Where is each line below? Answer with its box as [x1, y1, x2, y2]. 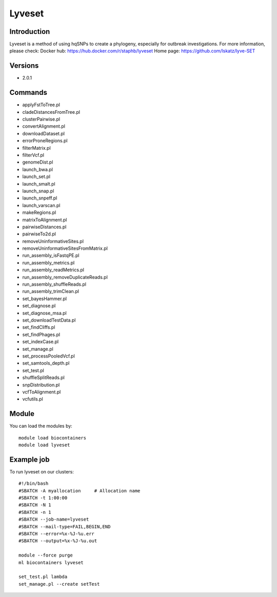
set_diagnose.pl [22, 303, 56, 309]
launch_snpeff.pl [22, 195, 57, 201]
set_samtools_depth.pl [22, 360, 70, 366]
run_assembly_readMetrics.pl [22, 267, 85, 273]
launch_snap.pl [22, 188, 54, 194]
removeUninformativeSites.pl [22, 238, 84, 244]
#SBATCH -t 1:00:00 [18, 495, 68, 501]
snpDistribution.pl [22, 382, 60, 388]
